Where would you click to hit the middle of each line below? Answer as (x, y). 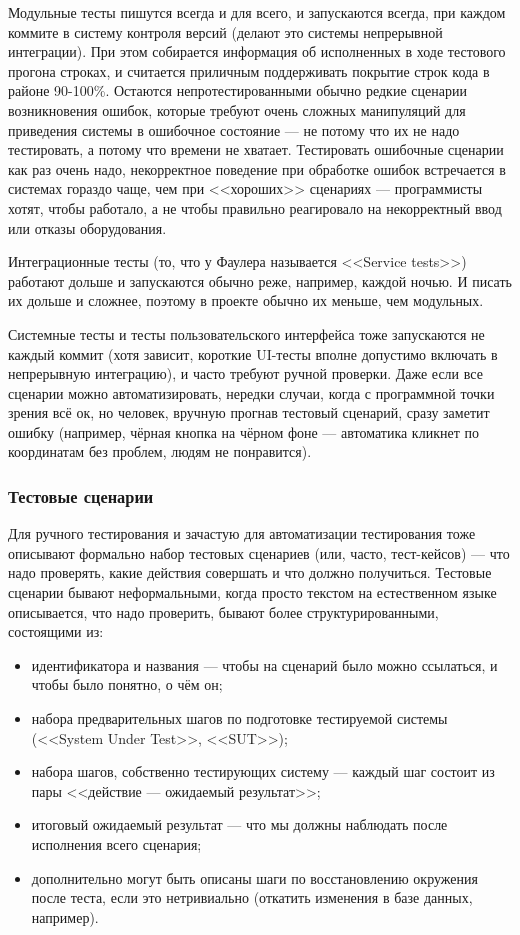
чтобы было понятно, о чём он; (127, 684)
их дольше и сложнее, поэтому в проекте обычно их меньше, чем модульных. (246, 300)
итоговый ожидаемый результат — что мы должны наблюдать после (239, 824)
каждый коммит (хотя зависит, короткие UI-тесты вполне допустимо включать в (253, 353)
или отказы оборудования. (87, 227)
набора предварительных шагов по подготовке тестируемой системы (239, 718)
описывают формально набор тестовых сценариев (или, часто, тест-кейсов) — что (259, 552)
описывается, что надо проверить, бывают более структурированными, (223, 611)
